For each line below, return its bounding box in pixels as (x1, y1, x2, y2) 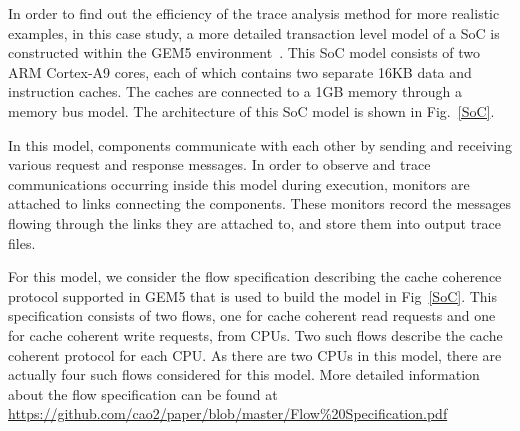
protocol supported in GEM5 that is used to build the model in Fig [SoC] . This (8, 285, 498, 306)
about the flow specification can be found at (8, 383, 278, 404)
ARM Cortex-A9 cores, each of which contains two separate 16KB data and (8, 61, 472, 82)
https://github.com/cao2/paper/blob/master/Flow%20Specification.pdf (8, 403, 448, 424)
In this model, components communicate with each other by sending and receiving (8, 134, 512, 155)
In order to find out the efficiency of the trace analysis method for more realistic (8, 3, 500, 23)
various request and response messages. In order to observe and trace (8, 154, 431, 175)
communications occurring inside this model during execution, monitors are (8, 173, 470, 194)
